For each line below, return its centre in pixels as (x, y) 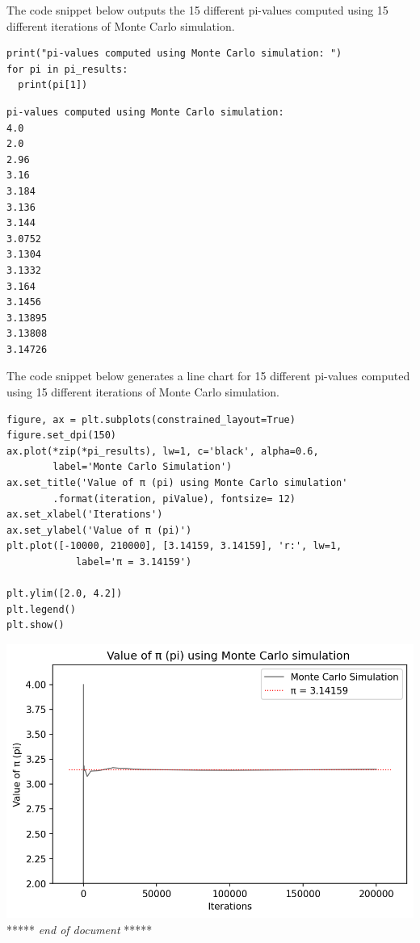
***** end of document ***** (80, 929)
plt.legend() (41, 609)
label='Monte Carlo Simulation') (143, 467)
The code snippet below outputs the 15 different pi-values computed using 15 (197, 10)
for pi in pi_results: (67, 69)
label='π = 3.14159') (134, 562)
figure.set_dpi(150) (62, 436)
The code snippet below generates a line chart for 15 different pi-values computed (208, 376)
